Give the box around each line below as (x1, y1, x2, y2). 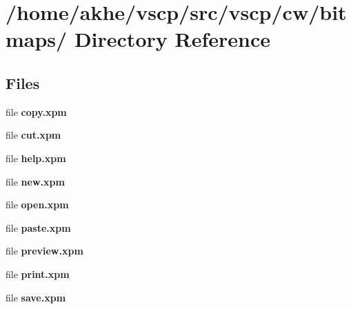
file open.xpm (6, 197, 69, 212)
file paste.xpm (6, 220, 71, 235)
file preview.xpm (6, 243, 83, 258)
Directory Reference (74, 25, 270, 53)
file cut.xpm (6, 128, 61, 142)
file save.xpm (6, 290, 66, 304)
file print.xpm (6, 266, 70, 281)
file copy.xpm (6, 104, 67, 119)
